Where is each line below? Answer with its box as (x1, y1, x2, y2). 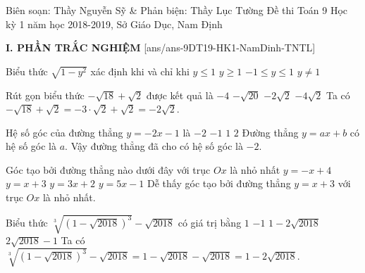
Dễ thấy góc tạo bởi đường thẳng (147, 176, 291, 191)
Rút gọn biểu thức (6, 87, 85, 102)
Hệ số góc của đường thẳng (6, 125, 123, 139)
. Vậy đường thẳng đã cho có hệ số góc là (65, 139, 243, 153)
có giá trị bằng (178, 215, 242, 229)
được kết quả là (146, 87, 214, 102)
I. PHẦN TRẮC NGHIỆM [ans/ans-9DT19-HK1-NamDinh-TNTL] (6, 40, 316, 55)
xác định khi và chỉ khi (90, 63, 190, 78)
